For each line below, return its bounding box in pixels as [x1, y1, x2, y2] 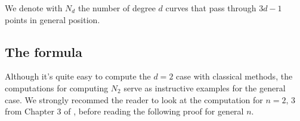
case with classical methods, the [176, 70, 293, 82]
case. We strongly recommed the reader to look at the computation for [5, 93, 263, 106]
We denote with [5, 2, 63, 14]
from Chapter [5, 105, 54, 117]
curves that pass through [165, 2, 256, 14]
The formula [5, 42, 83, 60]
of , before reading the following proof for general [64, 105, 244, 117]
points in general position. [5, 13, 100, 26]
